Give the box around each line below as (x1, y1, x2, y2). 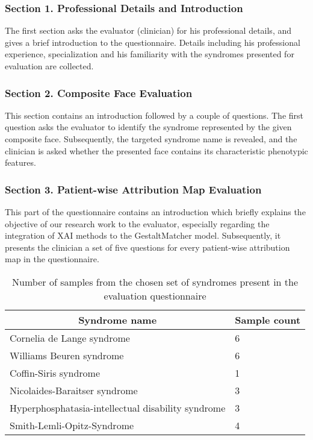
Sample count (235, 312, 301, 327)
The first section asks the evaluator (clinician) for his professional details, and (5, 24, 291, 37)
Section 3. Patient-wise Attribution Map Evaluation (5, 181, 262, 196)
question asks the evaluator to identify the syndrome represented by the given (5, 121, 292, 133)
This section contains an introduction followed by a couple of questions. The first (5, 108, 303, 121)
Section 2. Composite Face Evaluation (5, 85, 193, 100)
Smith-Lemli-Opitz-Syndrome (10, 418, 134, 432)
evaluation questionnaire (104, 288, 206, 303)
